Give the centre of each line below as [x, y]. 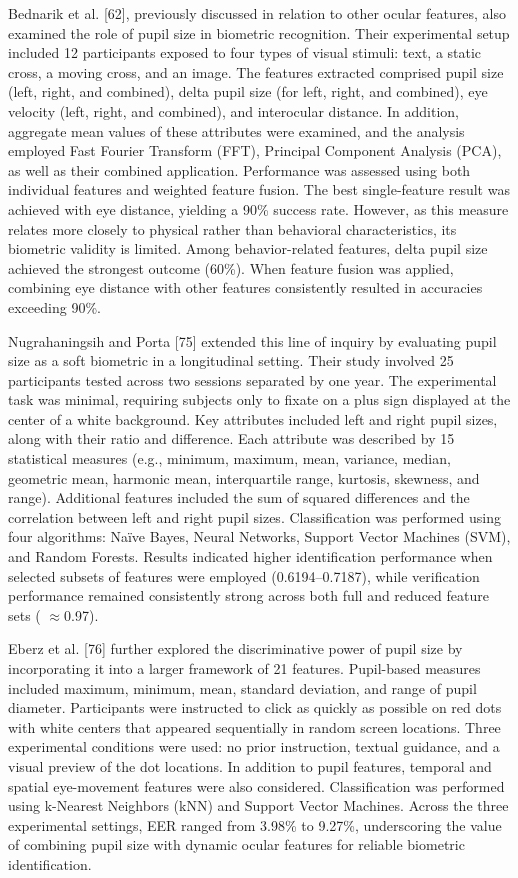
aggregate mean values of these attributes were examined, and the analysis [236, 130]
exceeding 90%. [54, 306]
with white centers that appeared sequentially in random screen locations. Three [254, 726]
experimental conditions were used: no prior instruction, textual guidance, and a [254, 746]
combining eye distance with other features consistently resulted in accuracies [245, 287]
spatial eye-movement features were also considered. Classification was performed [256, 785]
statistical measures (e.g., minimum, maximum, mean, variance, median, [229, 458]
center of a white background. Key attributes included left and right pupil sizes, [253, 418]
